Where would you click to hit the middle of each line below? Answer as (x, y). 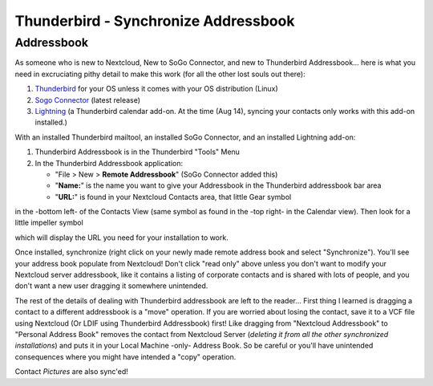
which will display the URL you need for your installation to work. (121, 238)
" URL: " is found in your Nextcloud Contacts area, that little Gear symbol (173, 197)
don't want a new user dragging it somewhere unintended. (111, 286)
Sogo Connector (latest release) (87, 100)
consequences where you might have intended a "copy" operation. (125, 356)
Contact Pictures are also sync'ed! (71, 372)
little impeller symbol (49, 223)
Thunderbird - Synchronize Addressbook (155, 21)
